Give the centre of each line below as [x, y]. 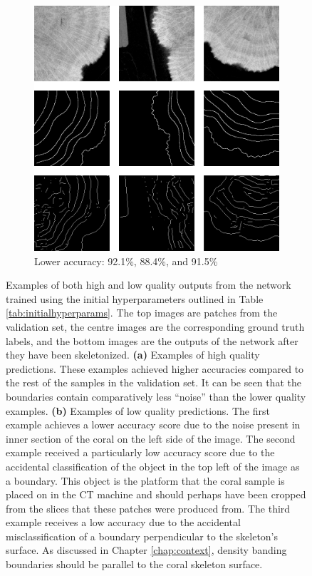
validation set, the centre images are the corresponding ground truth [155, 326]
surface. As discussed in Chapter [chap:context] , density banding [146, 550]
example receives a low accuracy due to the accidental [123, 522]
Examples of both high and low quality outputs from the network [149, 285]
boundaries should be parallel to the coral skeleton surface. [134, 564]
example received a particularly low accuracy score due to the [140, 452]
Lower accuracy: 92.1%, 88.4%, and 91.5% [126, 261]
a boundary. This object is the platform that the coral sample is [145, 480]
